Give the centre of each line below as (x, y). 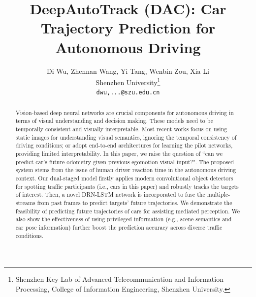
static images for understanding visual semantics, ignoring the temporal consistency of (126, 137)
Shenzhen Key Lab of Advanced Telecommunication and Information (119, 279)
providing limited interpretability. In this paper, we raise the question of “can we (119, 154)
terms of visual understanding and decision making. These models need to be (114, 121)
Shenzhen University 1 (128, 81)
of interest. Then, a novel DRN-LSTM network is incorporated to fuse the (110, 194)
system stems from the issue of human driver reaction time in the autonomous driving (126, 170)
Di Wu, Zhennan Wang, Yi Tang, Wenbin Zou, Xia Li (128, 71)
